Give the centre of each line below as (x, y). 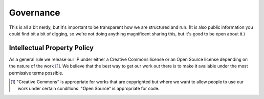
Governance (35, 13)
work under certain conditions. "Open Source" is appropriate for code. (89, 89)
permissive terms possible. (36, 73)
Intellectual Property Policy (51, 48)
